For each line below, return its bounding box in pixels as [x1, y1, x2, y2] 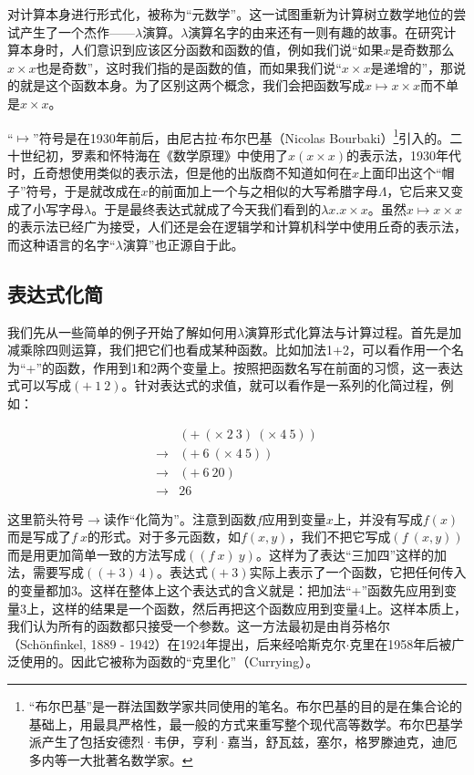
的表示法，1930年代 [346, 145, 462, 164]
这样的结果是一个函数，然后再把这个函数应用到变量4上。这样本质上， [51, 598, 467, 617]
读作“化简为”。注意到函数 [103, 509, 256, 528]
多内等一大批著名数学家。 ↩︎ [28, 749, 193, 769]
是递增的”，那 [370, 57, 454, 77]
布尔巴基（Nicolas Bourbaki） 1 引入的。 [221, 125, 450, 147]
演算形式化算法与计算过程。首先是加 [244, 322, 462, 341]
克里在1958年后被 [349, 634, 452, 653]
